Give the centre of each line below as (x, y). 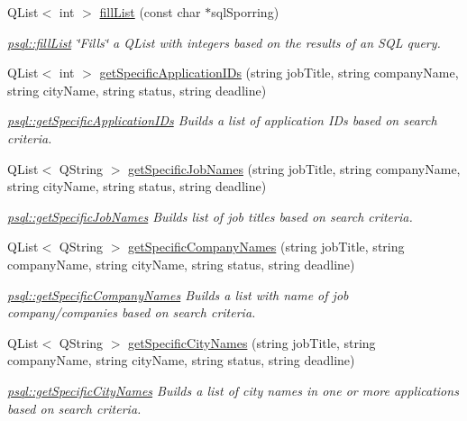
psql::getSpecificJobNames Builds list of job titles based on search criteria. (210, 216)
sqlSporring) (245, 12)
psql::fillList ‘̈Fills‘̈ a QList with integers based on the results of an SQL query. (224, 42)
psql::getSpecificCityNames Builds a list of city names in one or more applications (233, 390)
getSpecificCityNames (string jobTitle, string (252, 342)
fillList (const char (150, 12)
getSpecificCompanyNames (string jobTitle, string (266, 247)
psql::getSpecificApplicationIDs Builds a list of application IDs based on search (222, 120)
